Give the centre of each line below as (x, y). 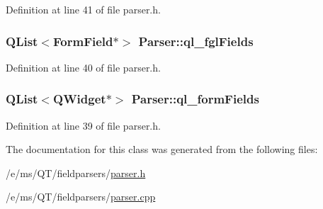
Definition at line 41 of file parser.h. (83, 9)
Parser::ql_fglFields (196, 41)
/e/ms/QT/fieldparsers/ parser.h (76, 173)
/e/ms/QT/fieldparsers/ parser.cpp (81, 197)
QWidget (80, 99)
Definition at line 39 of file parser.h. (83, 125)
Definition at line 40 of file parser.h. (83, 67)
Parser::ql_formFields (195, 99)
